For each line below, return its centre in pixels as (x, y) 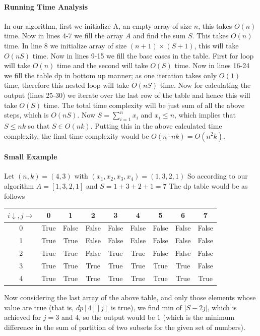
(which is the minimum (199, 317)
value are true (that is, (39, 307)
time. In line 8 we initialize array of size (66, 45)
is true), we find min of (146, 307)
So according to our (217, 176)
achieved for (23, 317)
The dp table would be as (208, 185)
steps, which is (26, 115)
